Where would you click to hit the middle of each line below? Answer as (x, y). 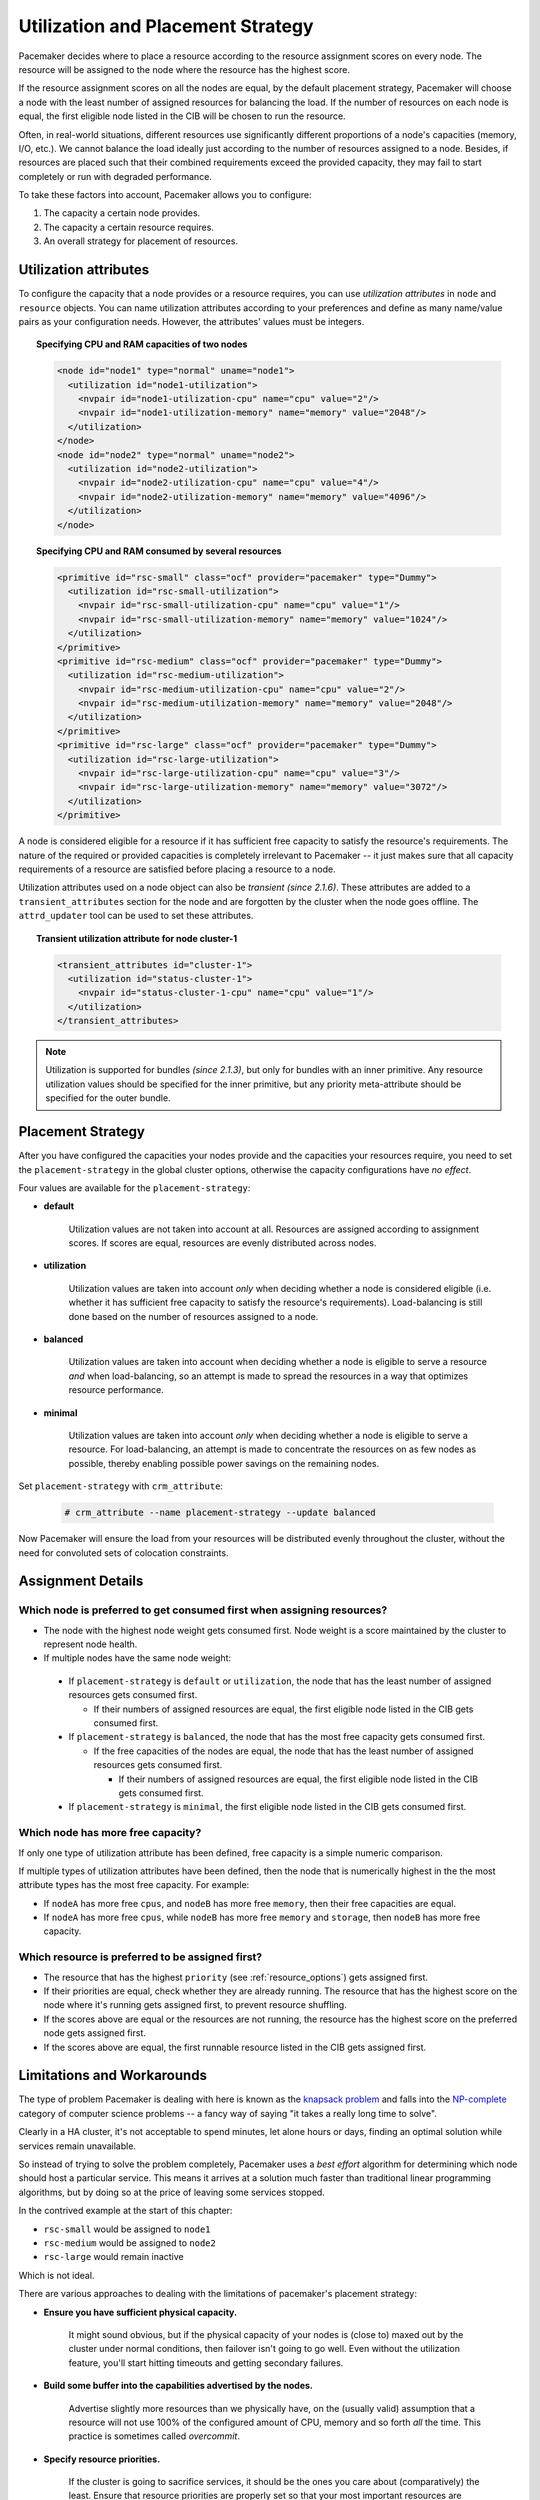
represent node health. (90, 1644)
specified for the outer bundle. (108, 1098)
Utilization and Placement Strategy (166, 26)
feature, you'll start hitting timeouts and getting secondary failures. (206, 2362)
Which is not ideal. (56, 2275)
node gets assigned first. (95, 2033)
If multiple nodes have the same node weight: (137, 1658)
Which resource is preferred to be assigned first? (140, 1957)
